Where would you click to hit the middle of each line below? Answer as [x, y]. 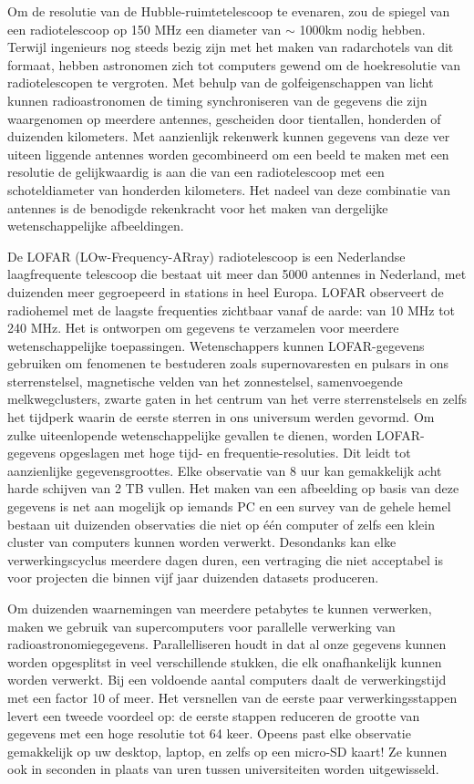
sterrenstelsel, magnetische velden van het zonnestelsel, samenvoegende [205, 381]
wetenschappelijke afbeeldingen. [96, 226]
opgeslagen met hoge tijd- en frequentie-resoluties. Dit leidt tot [235, 453]
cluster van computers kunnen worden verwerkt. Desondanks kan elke [202, 542]
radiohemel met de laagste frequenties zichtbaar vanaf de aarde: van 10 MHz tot [232, 309]
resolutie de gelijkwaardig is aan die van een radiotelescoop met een [196, 172]
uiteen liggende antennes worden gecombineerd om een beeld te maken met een [228, 154]
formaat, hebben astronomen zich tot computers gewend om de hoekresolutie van [234, 64]
